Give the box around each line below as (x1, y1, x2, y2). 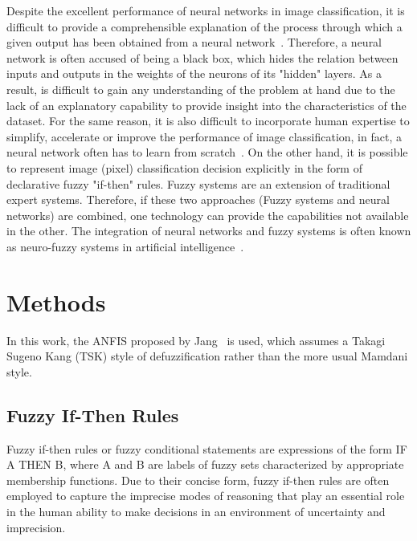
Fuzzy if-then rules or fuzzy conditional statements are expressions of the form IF (6, 440, 407, 457)
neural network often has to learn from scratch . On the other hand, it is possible (6, 144, 408, 161)
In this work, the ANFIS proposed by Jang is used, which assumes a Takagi (6, 332, 386, 348)
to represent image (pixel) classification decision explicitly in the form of (6, 159, 362, 176)
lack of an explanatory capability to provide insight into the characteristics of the (6, 96, 407, 113)
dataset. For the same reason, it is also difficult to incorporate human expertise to (6, 112, 410, 129)
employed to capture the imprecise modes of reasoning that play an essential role (6, 487, 405, 504)
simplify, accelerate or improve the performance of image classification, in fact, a (6, 128, 402, 144)
